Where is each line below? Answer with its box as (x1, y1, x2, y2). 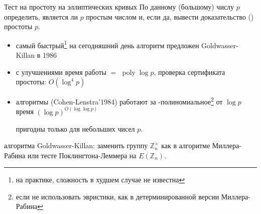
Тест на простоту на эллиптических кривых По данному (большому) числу (4, 2, 234, 12)
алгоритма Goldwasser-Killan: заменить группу (4, 140, 148, 151)
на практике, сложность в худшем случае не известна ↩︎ (16, 174, 185, 185)
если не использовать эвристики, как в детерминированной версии (16, 191, 219, 201)
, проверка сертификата (154, 66, 225, 77)
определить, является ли (4, 11, 78, 22)
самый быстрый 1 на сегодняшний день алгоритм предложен (16, 38, 199, 50)
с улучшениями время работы (16, 66, 106, 77)
